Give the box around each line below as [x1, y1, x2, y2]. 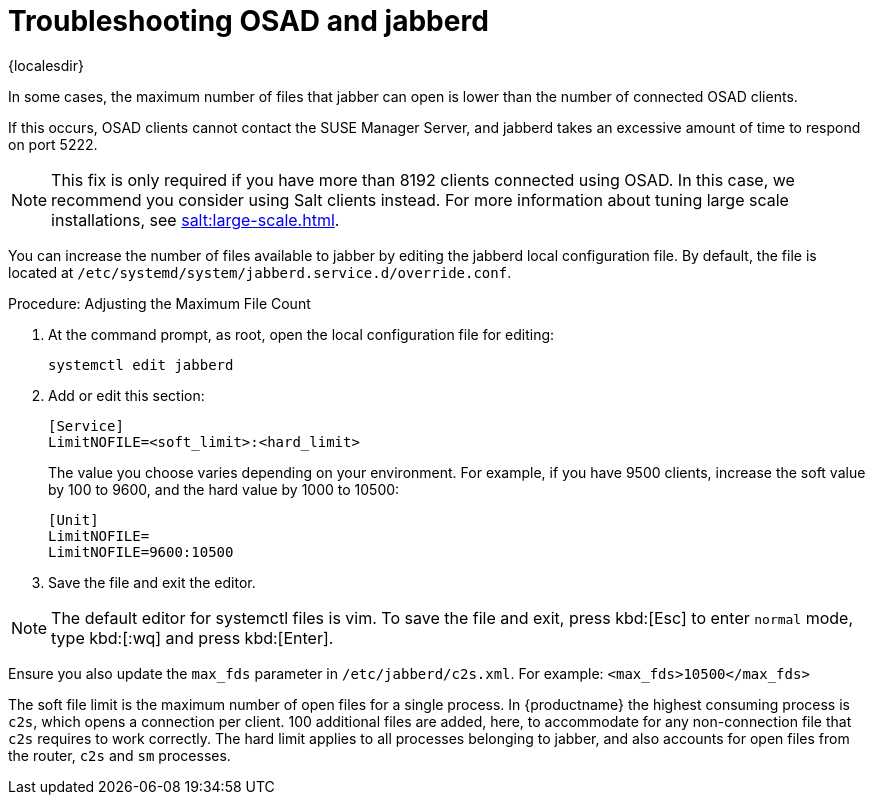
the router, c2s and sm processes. [8, 746, 231, 764]
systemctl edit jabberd [48, 356, 234, 373]
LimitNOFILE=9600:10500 [48, 543, 234, 560]
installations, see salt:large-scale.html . [51, 209, 340, 230]
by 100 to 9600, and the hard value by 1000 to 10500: [48, 480, 400, 498]
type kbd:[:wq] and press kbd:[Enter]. [51, 627, 334, 648]
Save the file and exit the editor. [48, 573, 256, 591]
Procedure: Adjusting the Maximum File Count [8, 294, 311, 312]
